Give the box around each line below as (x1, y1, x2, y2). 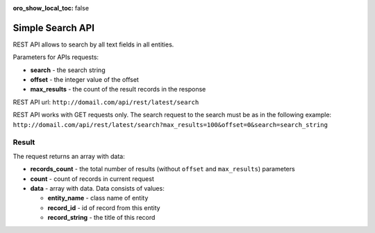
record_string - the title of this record (47, 214, 156, 222)
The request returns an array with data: (12, 152, 125, 160)
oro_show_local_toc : (12, 4, 74, 12)
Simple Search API (12, 21, 95, 34)
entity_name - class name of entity (47, 194, 149, 202)
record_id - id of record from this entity (47, 203, 160, 212)
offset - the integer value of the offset (30, 76, 139, 84)
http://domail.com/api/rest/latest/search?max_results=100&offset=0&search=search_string (12, 121, 328, 128)
